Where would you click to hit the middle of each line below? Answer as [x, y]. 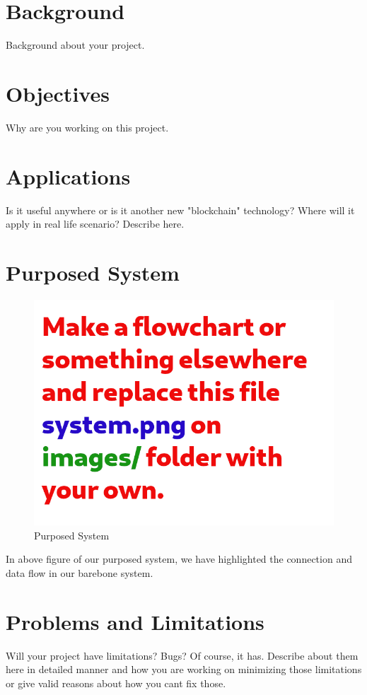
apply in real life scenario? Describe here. [95, 224]
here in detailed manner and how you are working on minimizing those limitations [184, 669]
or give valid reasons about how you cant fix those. [116, 683]
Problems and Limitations [135, 621]
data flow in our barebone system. [80, 573]
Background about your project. [75, 45]
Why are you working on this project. [87, 127]
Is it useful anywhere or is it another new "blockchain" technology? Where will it [180, 210]
